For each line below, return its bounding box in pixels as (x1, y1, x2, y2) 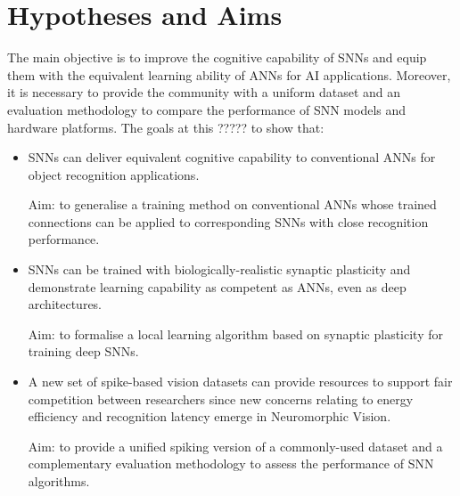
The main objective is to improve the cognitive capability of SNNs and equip (7, 48, 427, 67)
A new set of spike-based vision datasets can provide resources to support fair (28, 372, 453, 391)
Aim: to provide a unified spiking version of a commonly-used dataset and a (28, 436, 443, 455)
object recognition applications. (28, 165, 200, 183)
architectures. (28, 295, 103, 313)
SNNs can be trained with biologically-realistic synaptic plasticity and (28, 260, 411, 279)
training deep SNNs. (28, 342, 139, 361)
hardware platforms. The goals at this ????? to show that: (7, 118, 324, 136)
